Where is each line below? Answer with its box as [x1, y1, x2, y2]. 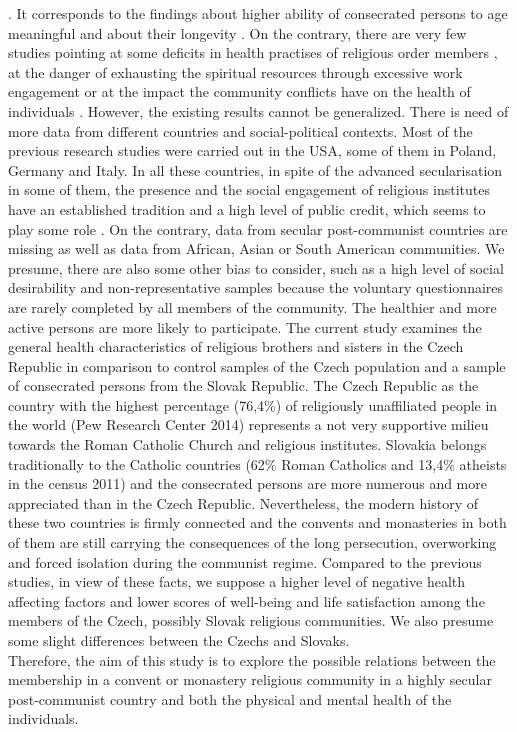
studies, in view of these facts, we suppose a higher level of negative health [8, 571, 466, 592]
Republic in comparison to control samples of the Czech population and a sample [8, 355, 506, 376]
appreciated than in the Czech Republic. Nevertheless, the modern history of [8, 492, 478, 513]
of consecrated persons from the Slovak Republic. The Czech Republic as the [8, 375, 479, 396]
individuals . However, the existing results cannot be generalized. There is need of [8, 100, 509, 121]
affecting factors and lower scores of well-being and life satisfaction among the [8, 590, 485, 611]
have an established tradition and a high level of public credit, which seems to [8, 198, 486, 219]
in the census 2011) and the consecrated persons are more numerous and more [8, 473, 487, 494]
